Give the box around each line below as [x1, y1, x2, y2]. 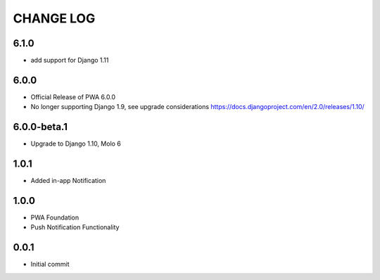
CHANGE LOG [13, 11, 96, 26]
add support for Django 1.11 [30, 56, 109, 65]
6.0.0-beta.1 [13, 121, 68, 133]
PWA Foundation [30, 213, 80, 222]
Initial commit [30, 260, 70, 269]
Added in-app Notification [30, 177, 106, 185]
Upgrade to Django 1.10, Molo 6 [30, 139, 121, 148]
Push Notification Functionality [30, 223, 120, 231]
